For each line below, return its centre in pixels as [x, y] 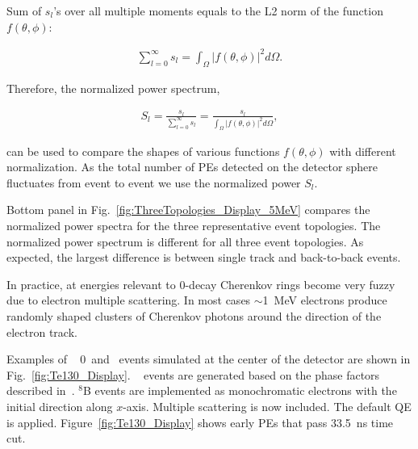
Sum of [24, 10]
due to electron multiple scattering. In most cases [129, 300]
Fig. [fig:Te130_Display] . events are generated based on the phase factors [193, 374]
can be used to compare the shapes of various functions [143, 151]
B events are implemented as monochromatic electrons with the [240, 390]
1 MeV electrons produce [325, 300]
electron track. [42, 332]
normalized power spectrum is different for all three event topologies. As [185, 241]
